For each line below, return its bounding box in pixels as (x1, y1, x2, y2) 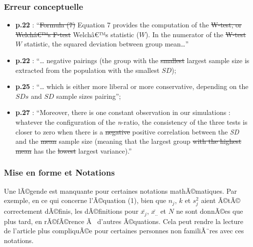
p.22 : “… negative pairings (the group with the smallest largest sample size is (15, 55, 250, 65)
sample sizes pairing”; (56, 90, 121, 101)
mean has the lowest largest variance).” (15, 145, 132, 156)
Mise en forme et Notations (4, 166, 115, 179)
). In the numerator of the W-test (145, 29, 246, 39)
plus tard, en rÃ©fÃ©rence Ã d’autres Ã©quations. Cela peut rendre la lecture (4, 216, 244, 226)
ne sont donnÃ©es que (176, 206, 243, 216)
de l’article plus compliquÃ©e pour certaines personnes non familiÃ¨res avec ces (4, 225, 244, 236)
